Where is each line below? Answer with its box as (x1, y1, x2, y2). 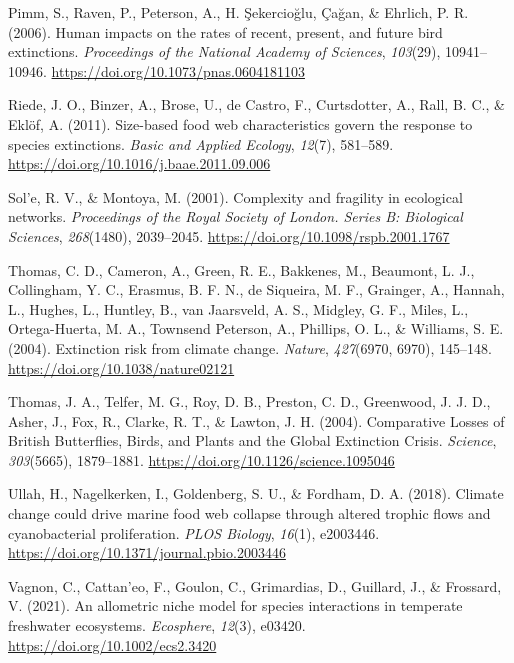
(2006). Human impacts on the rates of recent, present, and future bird (8, 21, 443, 42)
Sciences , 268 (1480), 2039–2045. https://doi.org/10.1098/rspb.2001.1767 (8, 225, 450, 246)
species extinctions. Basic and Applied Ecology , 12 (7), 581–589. (8, 133, 394, 154)
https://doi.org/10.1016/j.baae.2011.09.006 (8, 153, 271, 174)
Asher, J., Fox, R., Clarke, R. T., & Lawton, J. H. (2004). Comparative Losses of (8, 410, 505, 431)
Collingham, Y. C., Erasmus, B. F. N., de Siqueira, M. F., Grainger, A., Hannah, (8, 279, 505, 300)
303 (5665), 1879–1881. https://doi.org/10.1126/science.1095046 (8, 449, 395, 470)
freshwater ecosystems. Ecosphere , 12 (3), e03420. (8, 615, 306, 636)
